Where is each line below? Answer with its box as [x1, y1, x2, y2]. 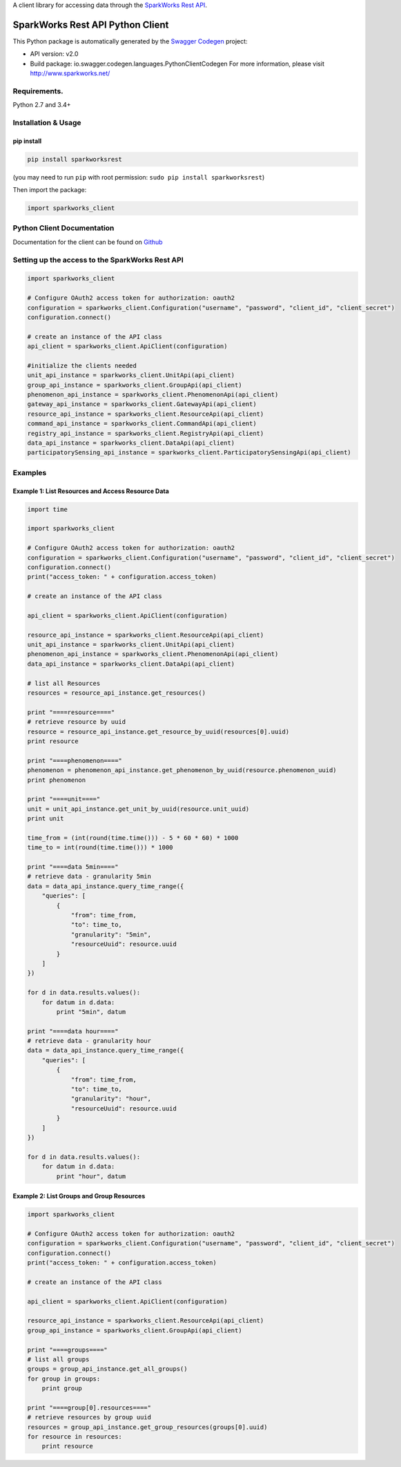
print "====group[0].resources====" [27, 1403, 152, 1412]
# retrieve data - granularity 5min [27, 872, 152, 881]
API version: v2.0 [30, 50, 79, 58]
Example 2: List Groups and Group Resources [12, 1192, 146, 1200]
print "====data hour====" [27, 1027, 119, 1035]
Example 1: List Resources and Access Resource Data [12, 487, 169, 495]
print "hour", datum [56, 1172, 126, 1180]
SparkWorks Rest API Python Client [12, 19, 169, 30]
